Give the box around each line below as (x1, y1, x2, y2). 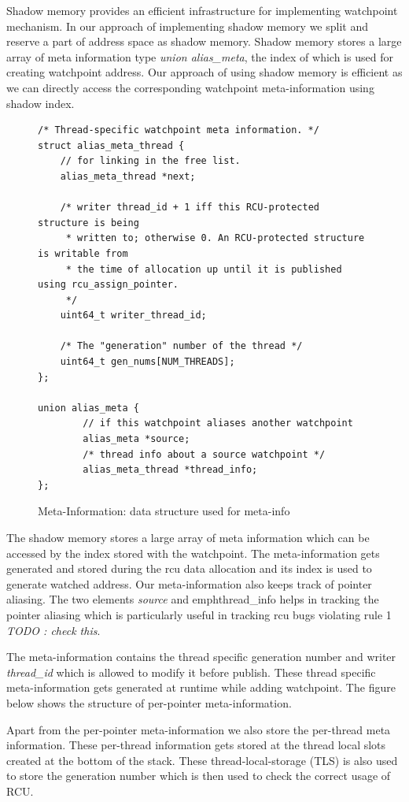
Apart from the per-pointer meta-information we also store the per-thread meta (6, 721, 391, 737)
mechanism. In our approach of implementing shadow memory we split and (6, 17, 368, 34)
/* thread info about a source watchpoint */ (83, 448, 326, 460)
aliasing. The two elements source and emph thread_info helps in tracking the (6, 591, 379, 607)
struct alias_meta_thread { (38, 139, 185, 151)
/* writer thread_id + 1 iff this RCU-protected (60, 202, 319, 213)
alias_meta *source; (83, 433, 190, 445)
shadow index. (6, 95, 75, 111)
